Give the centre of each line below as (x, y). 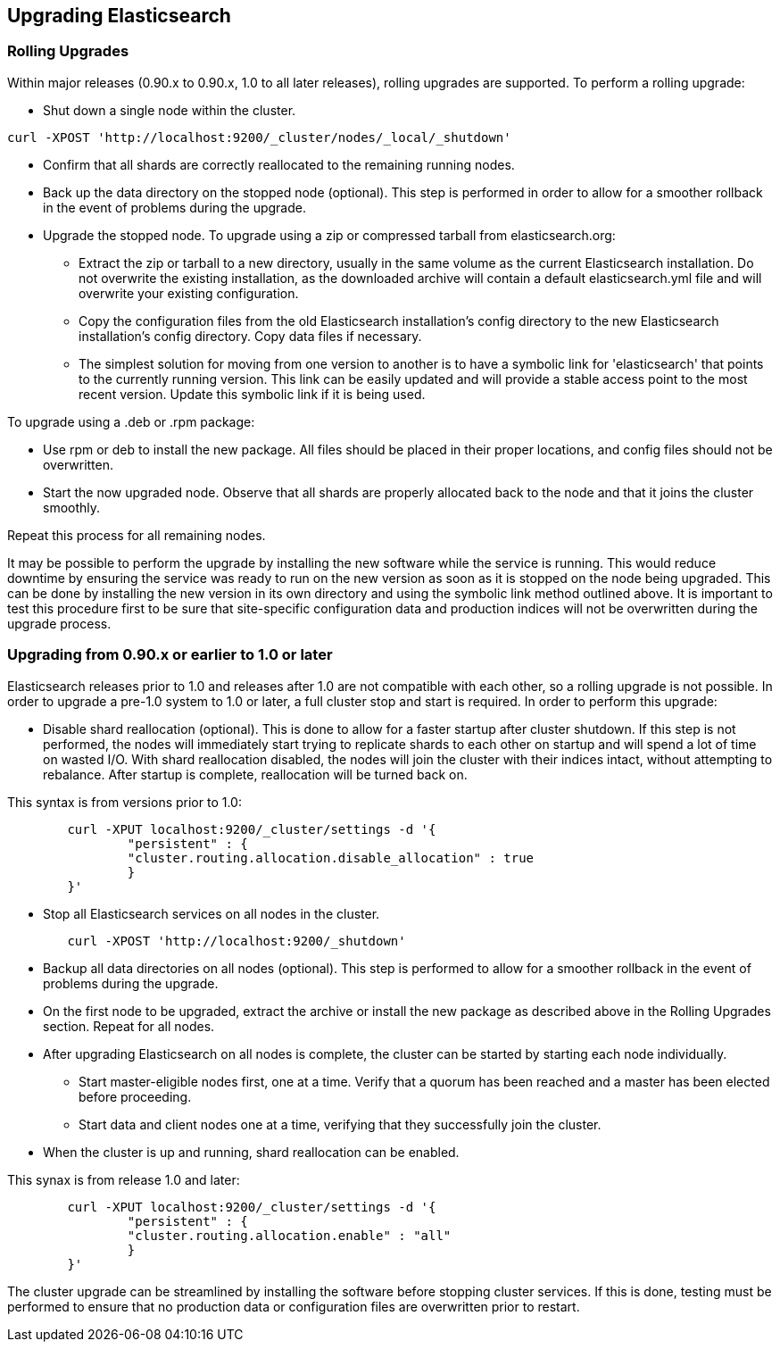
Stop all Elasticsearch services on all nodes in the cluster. (212, 913)
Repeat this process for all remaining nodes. (137, 535)
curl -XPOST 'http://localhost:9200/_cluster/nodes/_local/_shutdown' (259, 137)
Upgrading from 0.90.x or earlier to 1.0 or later (170, 655)
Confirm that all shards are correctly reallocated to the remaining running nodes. (279, 164)
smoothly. (72, 507)
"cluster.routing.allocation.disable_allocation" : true (331, 858)
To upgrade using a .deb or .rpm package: (131, 421)
